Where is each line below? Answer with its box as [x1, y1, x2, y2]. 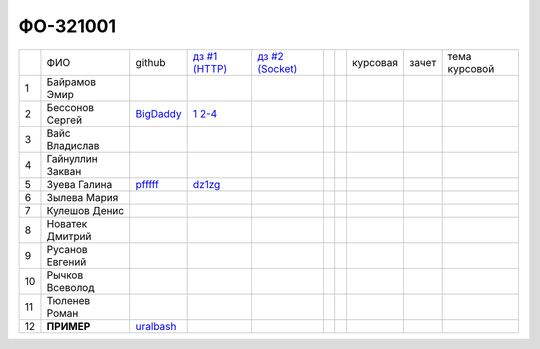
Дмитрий [46, 229, 92, 243]
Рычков [46, 268, 84, 282]
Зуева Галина [46, 177, 113, 191]
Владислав [46, 138, 100, 152]
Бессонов [46, 100, 95, 114]
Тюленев [46, 293, 91, 307]
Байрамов [46, 75, 97, 89]
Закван [46, 164, 82, 178]
